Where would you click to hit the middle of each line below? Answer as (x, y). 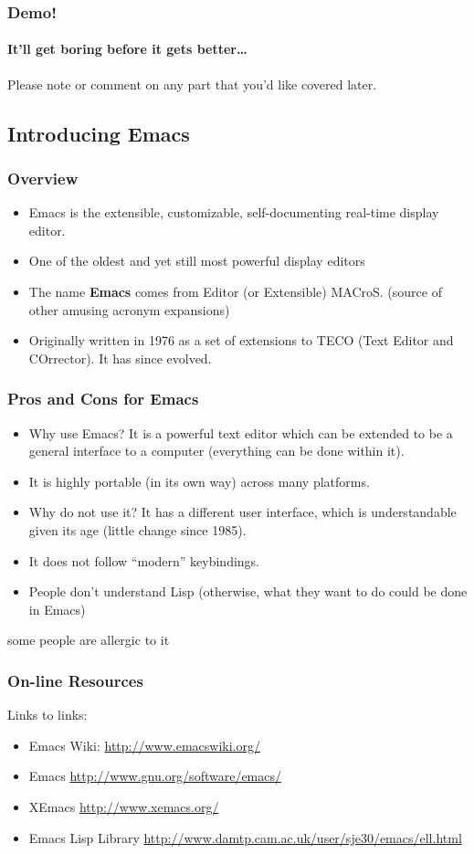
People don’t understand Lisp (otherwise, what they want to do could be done (248, 591)
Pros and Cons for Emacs (103, 399)
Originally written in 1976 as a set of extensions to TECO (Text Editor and (241, 340)
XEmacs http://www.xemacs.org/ (124, 806)
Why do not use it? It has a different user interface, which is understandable (242, 512)
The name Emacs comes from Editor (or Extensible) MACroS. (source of (235, 292)
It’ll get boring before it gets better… (127, 49)
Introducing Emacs (99, 133)
